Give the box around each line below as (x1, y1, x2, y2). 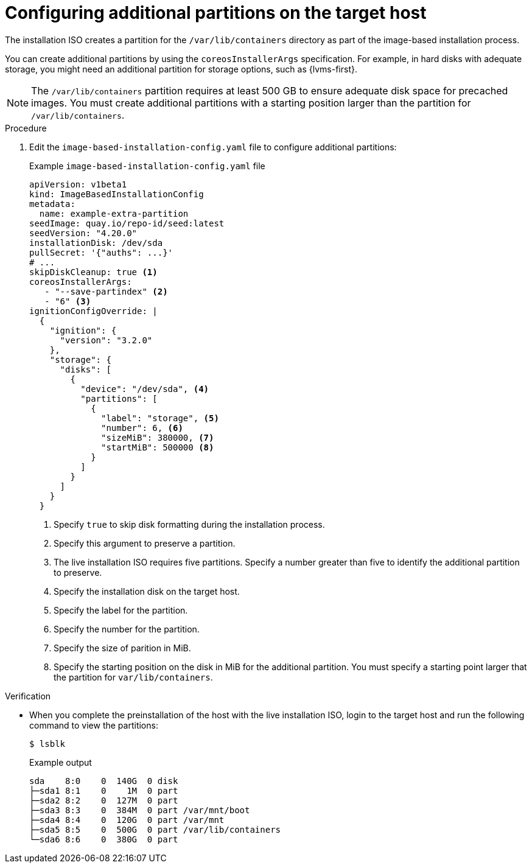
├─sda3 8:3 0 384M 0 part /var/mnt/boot (29, 805, 250, 815)
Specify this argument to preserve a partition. (54, 537, 236, 548)
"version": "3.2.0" (60, 335, 153, 345)
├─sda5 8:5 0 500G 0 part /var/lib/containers (29, 824, 281, 835)
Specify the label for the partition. (54, 604, 188, 615)
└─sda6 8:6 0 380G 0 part (29, 834, 178, 844)
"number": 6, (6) (101, 422, 183, 433)
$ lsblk (29, 738, 66, 749)
